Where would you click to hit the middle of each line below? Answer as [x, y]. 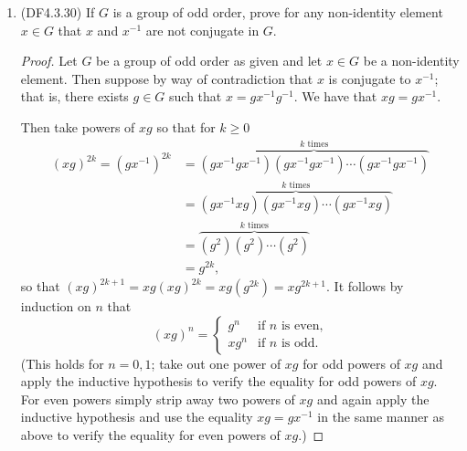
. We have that [335, 96]
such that [196, 96]
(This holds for [62, 363]
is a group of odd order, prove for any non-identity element [278, 12]
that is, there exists [74, 96]
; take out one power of [216, 363]
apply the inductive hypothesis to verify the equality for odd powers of [218, 381]
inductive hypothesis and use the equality [137, 417]
